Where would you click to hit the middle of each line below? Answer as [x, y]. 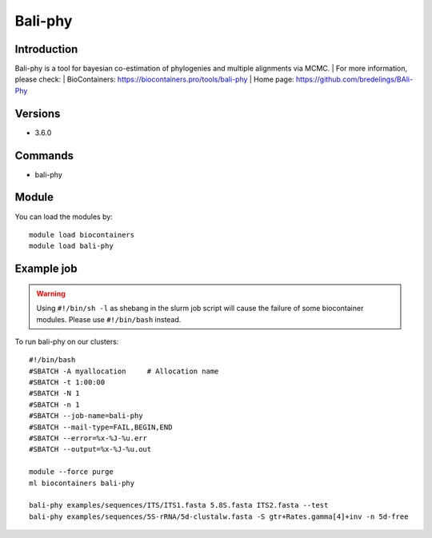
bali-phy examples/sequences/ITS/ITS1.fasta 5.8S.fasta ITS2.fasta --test [179, 505]
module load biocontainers [82, 235]
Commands [44, 155]
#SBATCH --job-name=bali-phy [86, 416]
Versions [38, 113]
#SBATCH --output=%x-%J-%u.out [90, 449]
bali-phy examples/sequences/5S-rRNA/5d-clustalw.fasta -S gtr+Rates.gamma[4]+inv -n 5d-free [219, 516]
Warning [51, 293]
